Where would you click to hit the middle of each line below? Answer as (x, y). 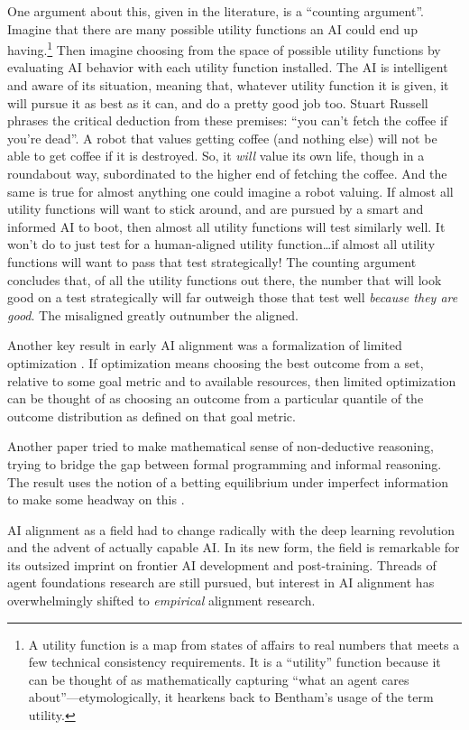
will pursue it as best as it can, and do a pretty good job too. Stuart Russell (218, 102)
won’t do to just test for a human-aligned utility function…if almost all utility (221, 244)
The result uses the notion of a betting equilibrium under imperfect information (228, 481)
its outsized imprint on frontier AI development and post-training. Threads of (222, 564)
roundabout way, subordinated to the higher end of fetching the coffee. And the (227, 173)
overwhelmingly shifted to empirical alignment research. (161, 601)
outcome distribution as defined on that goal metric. (152, 416)
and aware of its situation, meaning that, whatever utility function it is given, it (228, 85)
